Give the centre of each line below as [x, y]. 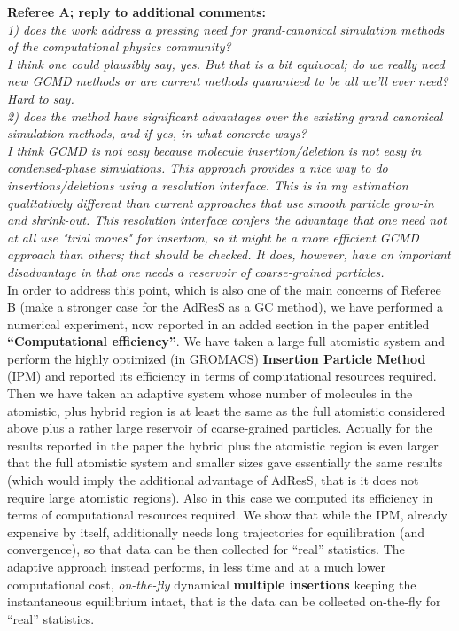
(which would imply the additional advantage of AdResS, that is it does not [213, 480]
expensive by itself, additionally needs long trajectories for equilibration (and [216, 531]
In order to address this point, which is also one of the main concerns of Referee [224, 289]
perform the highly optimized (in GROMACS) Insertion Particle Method [217, 358]
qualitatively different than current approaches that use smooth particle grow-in [221, 202]
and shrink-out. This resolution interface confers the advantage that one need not [227, 220]
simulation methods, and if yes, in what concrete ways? [157, 133]
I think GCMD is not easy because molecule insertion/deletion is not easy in [214, 150]
